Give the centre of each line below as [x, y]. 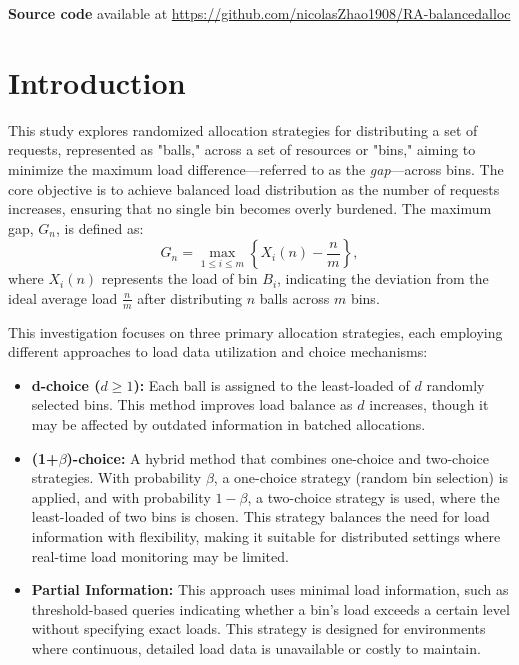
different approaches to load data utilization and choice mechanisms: [218, 351]
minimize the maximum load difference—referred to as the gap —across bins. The [256, 168]
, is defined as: [100, 227]
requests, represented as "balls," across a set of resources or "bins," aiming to [242, 149]
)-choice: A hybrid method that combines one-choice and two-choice [278, 457]
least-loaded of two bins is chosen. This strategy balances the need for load [260, 516]
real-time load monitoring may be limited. [160, 555]
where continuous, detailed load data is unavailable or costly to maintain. [256, 648]
